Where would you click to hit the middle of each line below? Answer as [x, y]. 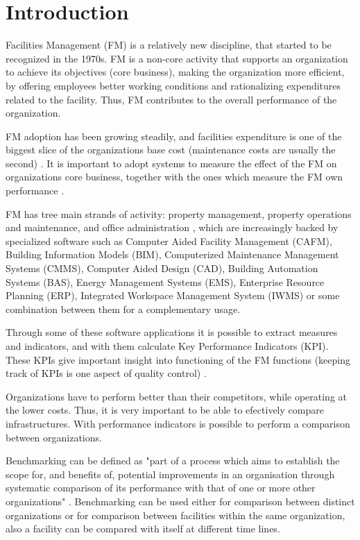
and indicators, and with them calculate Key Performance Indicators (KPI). [167, 346]
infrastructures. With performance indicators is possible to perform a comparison [178, 423]
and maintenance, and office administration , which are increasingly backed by [172, 227]
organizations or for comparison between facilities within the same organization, [175, 515]
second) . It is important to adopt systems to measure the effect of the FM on [171, 163]
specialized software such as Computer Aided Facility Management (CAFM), [169, 241]
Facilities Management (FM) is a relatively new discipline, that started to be [169, 45]
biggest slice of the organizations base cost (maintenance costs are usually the [171, 150]
